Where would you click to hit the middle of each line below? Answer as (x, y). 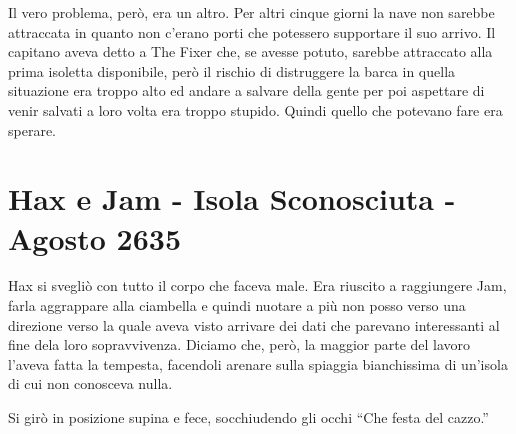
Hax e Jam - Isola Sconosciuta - (232, 198)
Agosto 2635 (94, 237)
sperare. (32, 129)
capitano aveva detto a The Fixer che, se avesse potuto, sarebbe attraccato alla (250, 51)
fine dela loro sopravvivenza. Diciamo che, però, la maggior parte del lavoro (239, 344)
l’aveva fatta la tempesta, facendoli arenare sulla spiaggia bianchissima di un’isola (258, 363)
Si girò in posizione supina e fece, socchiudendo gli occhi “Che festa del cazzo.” (248, 417)
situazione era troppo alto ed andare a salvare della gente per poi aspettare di (246, 90)
